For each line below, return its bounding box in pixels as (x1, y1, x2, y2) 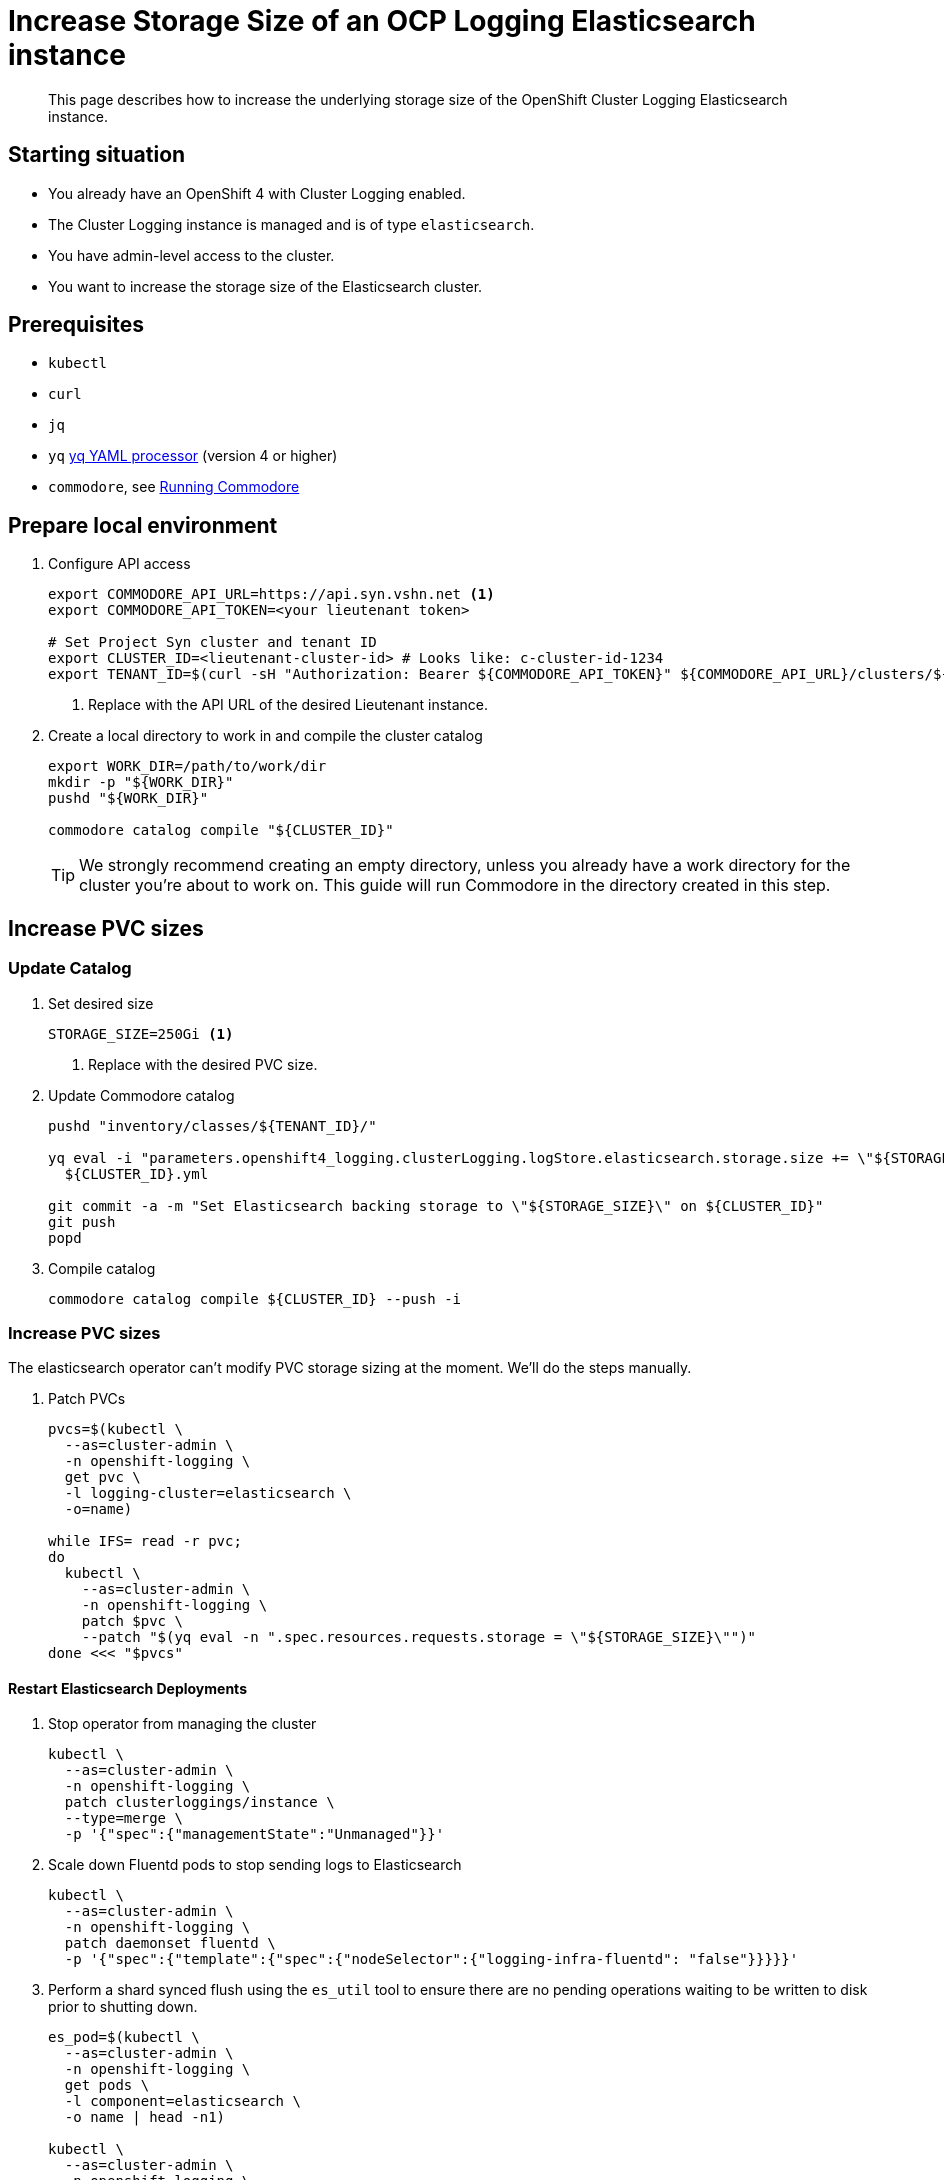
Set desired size (48, 994, 154, 1012)
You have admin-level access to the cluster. (48, 246, 335, 264)
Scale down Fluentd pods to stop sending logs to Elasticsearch (48, 1856, 462, 1874)
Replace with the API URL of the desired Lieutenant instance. (88, 696, 489, 714)
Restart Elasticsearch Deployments (8, 1679, 247, 1697)
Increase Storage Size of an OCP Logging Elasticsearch (8, 4, 756, 38)
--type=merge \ (64, 1810, 183, 1827)
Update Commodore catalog (48, 1086, 235, 1104)
